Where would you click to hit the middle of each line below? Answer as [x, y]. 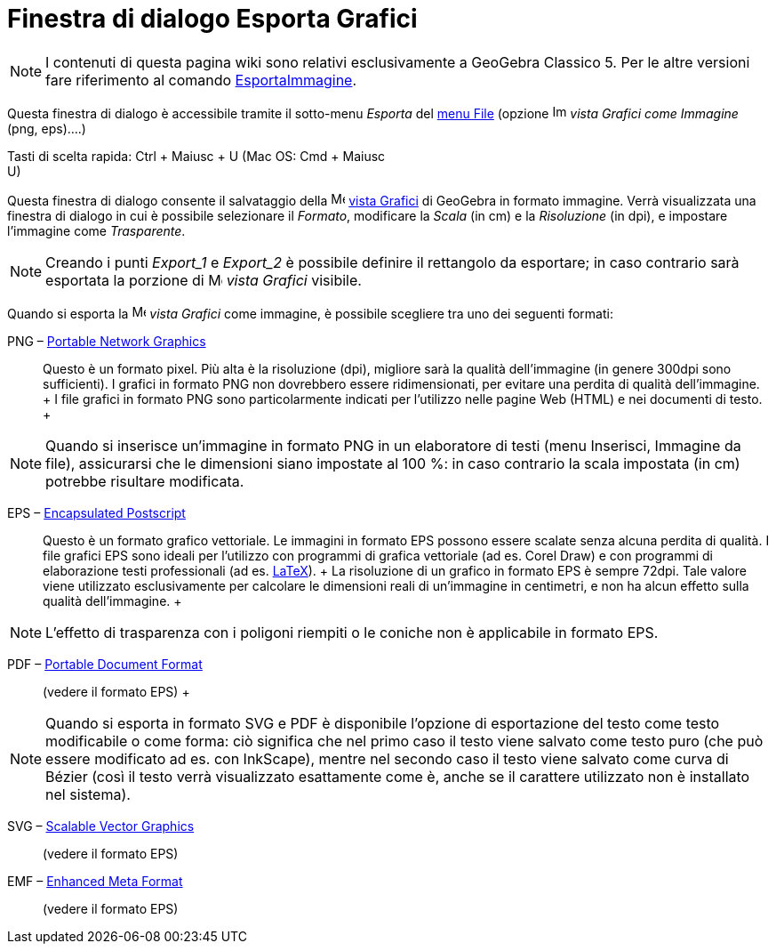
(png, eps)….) [47, 128]
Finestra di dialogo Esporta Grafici [212, 19]
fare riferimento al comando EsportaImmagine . [201, 80]
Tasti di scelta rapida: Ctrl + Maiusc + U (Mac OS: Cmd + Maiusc [196, 156]
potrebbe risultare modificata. [145, 481]
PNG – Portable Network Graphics [107, 341]
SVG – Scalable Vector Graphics [101, 826]
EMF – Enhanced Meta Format [95, 881]
